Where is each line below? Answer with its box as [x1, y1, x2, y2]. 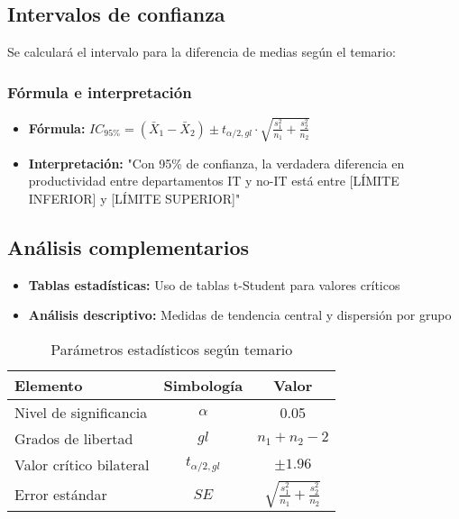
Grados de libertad [14, 427, 133, 449]
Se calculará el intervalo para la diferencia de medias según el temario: [7, 42, 396, 61]
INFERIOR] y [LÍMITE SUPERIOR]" [28, 188, 241, 207]
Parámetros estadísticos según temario [50, 338, 293, 360]
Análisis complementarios [7, 232, 250, 260]
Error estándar [14, 483, 107, 505]
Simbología [163, 374, 243, 396]
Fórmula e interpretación [7, 80, 192, 103]
